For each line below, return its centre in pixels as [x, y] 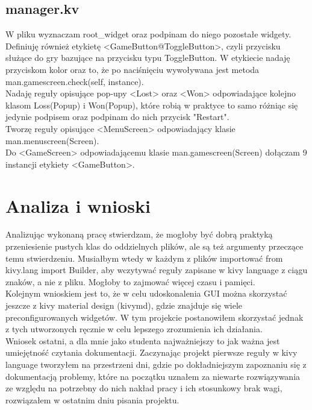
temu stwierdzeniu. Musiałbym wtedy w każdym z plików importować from [144, 258]
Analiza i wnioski [78, 205]
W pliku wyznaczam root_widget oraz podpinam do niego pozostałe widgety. [148, 34]
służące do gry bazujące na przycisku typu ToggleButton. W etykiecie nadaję [148, 58]
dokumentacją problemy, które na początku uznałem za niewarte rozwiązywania [153, 376]
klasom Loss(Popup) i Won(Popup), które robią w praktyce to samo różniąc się [152, 105]
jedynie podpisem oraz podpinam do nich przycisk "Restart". [117, 117]
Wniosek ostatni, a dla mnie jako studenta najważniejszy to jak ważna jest [143, 340]
